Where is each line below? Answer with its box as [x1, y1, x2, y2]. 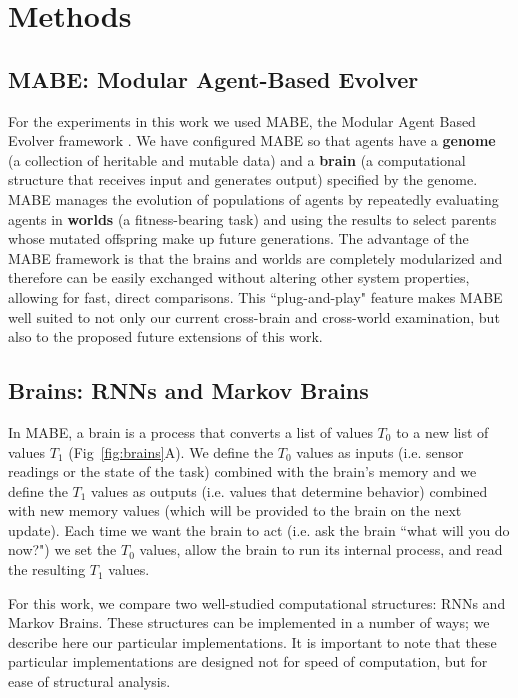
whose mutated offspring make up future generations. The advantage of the [8, 228, 469, 249]
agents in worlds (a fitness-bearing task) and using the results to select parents [8, 208, 497, 229]
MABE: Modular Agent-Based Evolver [8, 63, 419, 94]
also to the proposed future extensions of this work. [8, 326, 323, 347]
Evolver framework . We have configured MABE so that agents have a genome [8, 130, 496, 151]
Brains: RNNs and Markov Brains [8, 375, 369, 406]
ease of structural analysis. [8, 671, 171, 692]
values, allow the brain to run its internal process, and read [139, 539, 503, 560]
